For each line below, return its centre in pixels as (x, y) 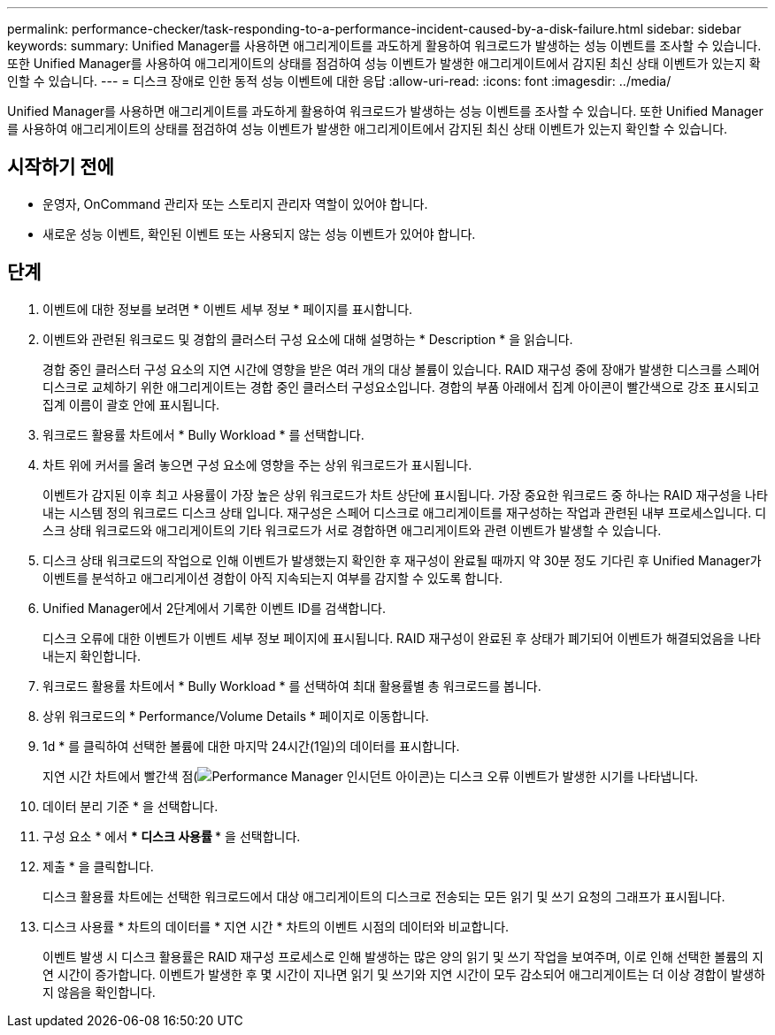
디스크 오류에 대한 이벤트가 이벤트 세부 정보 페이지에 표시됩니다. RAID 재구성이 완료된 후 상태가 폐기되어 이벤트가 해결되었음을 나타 (402, 638)
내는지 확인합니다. (92, 655)
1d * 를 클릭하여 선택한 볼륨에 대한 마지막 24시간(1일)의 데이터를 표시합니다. (251, 746)
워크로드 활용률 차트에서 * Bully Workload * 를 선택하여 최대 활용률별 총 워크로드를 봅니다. (292, 686)
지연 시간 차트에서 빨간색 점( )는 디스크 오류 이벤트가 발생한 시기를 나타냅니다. (371, 776)
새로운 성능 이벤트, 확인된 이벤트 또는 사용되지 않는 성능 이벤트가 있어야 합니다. (259, 234)
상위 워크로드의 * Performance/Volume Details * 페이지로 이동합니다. (236, 716)
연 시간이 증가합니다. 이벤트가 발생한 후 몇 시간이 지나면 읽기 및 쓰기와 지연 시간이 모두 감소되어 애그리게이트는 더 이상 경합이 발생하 (404, 974)
